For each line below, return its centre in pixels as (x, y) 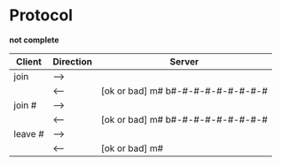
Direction (73, 61)
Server (184, 61)
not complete (34, 40)
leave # (29, 133)
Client (29, 61)
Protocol (41, 15)
